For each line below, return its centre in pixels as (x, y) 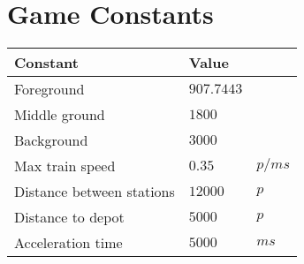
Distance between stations (95, 192)
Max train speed (65, 166)
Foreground (49, 89)
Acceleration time (68, 243)
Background (51, 140)
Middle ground (60, 115)
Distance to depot (69, 217)
